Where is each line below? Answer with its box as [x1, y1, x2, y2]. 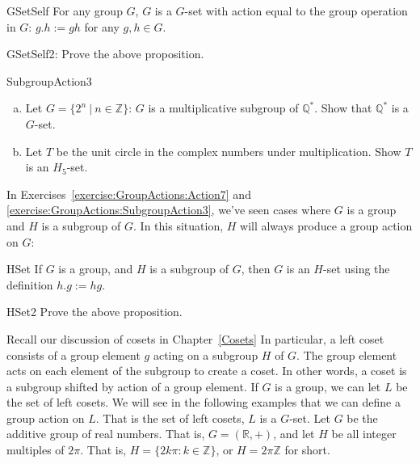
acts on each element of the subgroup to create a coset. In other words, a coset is [6, 362, 407, 379]
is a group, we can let [275, 378, 381, 394]
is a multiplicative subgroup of [148, 99, 299, 116]
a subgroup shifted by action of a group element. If [6, 378, 258, 394]
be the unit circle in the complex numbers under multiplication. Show [56, 142, 401, 159]
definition [6, 276, 53, 293]
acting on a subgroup [153, 346, 258, 363]
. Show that [314, 99, 372, 116]
